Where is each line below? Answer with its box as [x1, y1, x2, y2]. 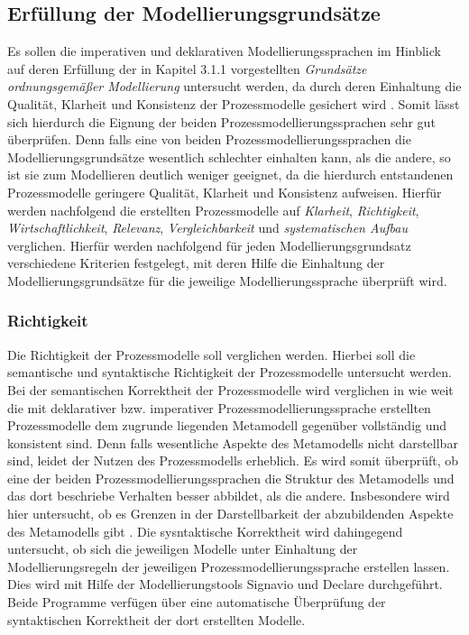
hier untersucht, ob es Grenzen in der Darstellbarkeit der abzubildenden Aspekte [7, 504, 454, 523]
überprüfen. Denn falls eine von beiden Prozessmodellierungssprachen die [7, 130, 411, 149]
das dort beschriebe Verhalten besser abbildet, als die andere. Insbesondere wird [7, 486, 450, 505]
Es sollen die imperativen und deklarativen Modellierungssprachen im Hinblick [7, 41, 441, 60]
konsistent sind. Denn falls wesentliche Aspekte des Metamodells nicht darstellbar [7, 433, 458, 452]
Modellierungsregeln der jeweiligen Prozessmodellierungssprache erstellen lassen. [7, 557, 450, 575]
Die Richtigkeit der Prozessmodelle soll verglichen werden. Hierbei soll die [7, 345, 416, 364]
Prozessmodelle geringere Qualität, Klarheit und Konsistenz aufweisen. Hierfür [7, 182, 442, 201]
